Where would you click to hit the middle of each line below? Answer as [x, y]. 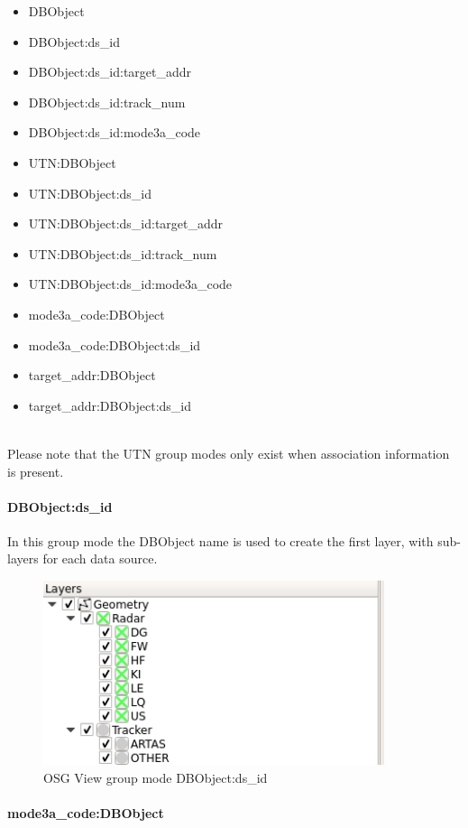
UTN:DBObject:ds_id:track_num [123, 253]
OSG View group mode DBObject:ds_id [156, 777]
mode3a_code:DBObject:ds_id [115, 344]
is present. [36, 471]
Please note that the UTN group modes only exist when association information [229, 453]
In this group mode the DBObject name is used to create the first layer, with [220, 540]
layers [23, 558]
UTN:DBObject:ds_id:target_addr [126, 223]
